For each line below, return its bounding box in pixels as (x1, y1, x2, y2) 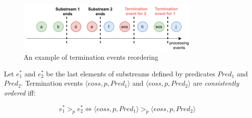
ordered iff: (4, 88, 36, 98)
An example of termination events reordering (24, 52, 158, 62)
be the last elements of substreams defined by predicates (46, 68, 215, 78)
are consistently (193, 78, 239, 88)
